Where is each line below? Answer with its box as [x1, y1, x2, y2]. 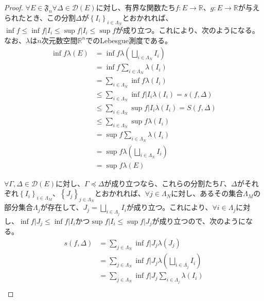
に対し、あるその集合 [171, 188, 243, 199]
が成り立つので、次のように [152, 215, 245, 226]
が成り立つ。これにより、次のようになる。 [116, 25, 259, 35]
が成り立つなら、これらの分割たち [104, 178, 220, 188]
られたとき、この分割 [4, 12, 76, 23]
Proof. [4, 2, 23, 12]
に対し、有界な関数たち [96, 2, 175, 12]
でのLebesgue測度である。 [85, 34, 172, 45]
